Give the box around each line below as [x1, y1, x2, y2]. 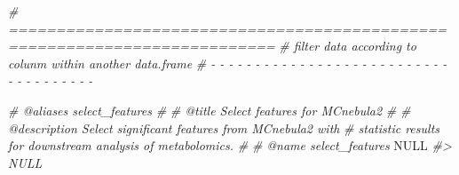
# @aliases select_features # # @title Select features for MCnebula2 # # [8, 100, 411, 119]
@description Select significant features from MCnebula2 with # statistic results [8, 118, 440, 137]
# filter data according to [279, 36, 416, 55]
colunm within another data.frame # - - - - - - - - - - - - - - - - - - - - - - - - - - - [8, 53, 447, 72]
